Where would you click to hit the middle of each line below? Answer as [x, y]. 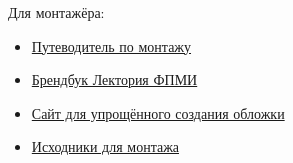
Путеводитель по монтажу [111, 45]
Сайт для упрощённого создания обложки [158, 112]
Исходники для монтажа [105, 146]
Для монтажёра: [56, 12]
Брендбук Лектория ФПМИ [114, 79]
